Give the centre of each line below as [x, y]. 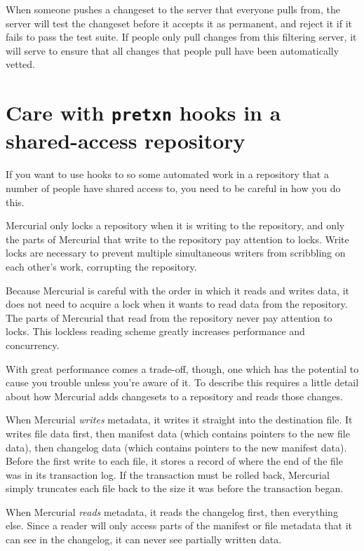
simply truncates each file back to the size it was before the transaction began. [175, 488]
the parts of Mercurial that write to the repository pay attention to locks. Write [177, 239]
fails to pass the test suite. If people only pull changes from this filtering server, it [181, 37]
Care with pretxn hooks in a [143, 113]
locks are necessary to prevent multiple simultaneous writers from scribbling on [176, 253]
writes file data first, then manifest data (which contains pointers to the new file [178, 433]
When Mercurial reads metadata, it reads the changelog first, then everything [172, 511]
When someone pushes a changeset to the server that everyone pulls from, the [173, 9]
